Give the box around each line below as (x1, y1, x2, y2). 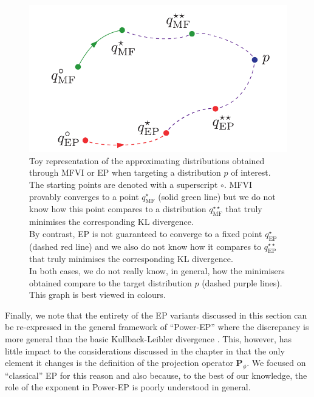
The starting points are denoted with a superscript (29, 178, 218, 190)
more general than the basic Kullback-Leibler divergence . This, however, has (5, 332, 292, 345)
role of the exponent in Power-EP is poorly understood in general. (5, 381, 251, 393)
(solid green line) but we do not (158, 190, 276, 202)
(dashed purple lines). (202, 276, 282, 289)
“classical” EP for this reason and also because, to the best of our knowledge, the (5, 368, 307, 381)
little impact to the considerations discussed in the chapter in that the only (5, 344, 285, 357)
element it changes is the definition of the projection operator (5, 356, 233, 369)
